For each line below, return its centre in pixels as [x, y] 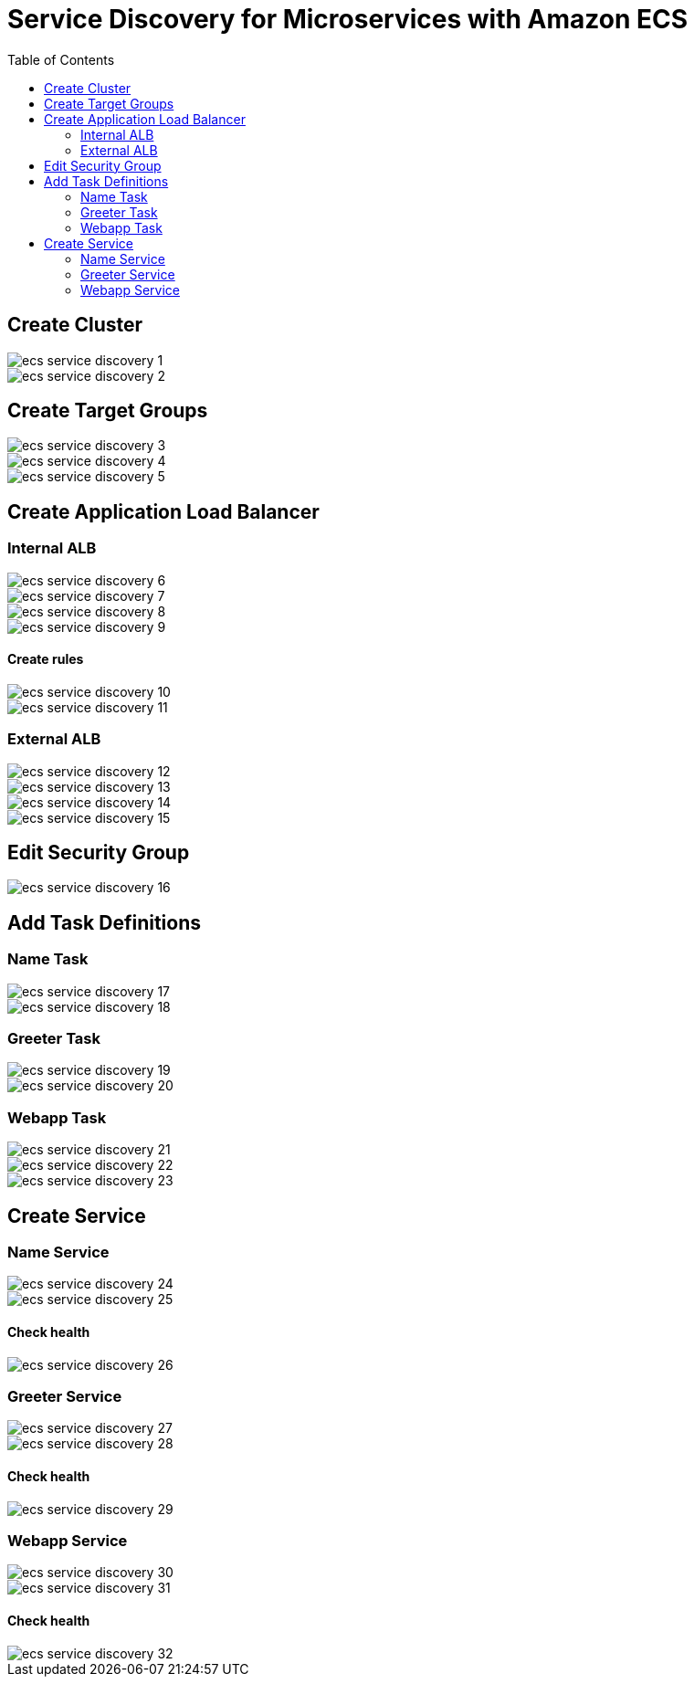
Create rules [46, 659]
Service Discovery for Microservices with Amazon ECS [348, 19]
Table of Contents [61, 59]
